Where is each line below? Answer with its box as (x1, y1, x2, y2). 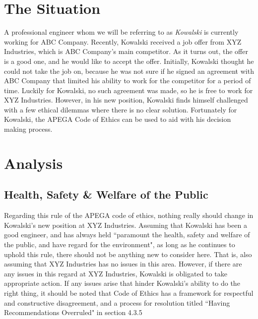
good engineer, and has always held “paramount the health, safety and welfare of (4, 229, 250, 240)
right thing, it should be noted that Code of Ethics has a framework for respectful (4, 287, 254, 298)
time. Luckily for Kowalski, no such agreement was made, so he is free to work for (4, 85, 253, 95)
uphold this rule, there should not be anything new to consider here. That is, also (4, 249, 252, 259)
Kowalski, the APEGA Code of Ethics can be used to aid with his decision (4, 114, 231, 124)
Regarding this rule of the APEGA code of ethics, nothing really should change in (4, 210, 254, 220)
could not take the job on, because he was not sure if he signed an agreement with (4, 65, 254, 76)
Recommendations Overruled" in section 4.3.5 (4, 307, 142, 318)
